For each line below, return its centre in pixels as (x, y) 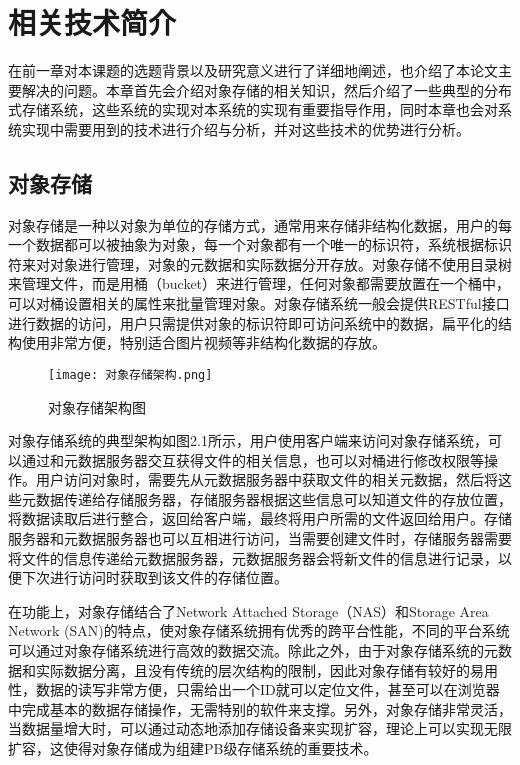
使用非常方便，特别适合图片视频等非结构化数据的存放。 (203, 342)
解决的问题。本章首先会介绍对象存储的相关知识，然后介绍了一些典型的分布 (266, 89)
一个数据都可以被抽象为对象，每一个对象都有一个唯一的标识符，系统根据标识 (260, 244)
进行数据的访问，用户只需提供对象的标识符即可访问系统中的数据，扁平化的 (253, 322)
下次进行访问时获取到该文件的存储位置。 (154, 577)
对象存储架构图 (97, 406)
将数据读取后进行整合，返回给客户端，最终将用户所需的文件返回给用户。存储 (260, 518)
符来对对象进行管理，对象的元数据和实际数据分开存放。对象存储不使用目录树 (260, 263)
